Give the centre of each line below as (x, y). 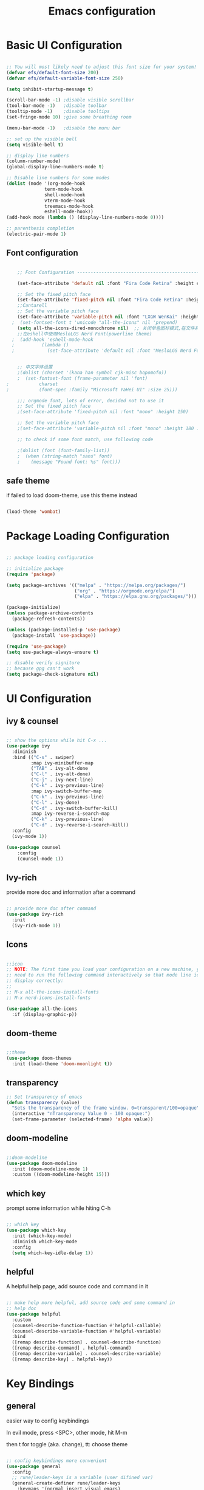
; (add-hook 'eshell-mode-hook (53, 339)
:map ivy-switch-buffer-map (66, 791)
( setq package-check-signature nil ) (53, 675)
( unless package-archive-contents (50, 613)
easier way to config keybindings (48, 1421)
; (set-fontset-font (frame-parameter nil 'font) (83, 378)
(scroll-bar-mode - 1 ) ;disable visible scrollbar (70, 100)
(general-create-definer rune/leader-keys (66, 1483)
